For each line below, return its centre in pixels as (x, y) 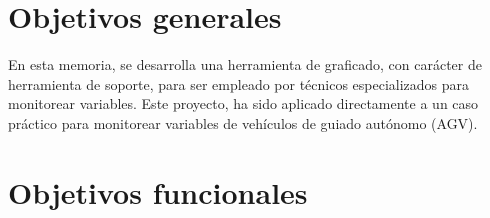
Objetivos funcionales (158, 191)
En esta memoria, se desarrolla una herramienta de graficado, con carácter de (245, 64)
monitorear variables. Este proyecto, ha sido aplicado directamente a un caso (243, 103)
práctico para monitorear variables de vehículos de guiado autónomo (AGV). (243, 122)
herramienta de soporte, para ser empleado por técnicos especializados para (239, 83)
